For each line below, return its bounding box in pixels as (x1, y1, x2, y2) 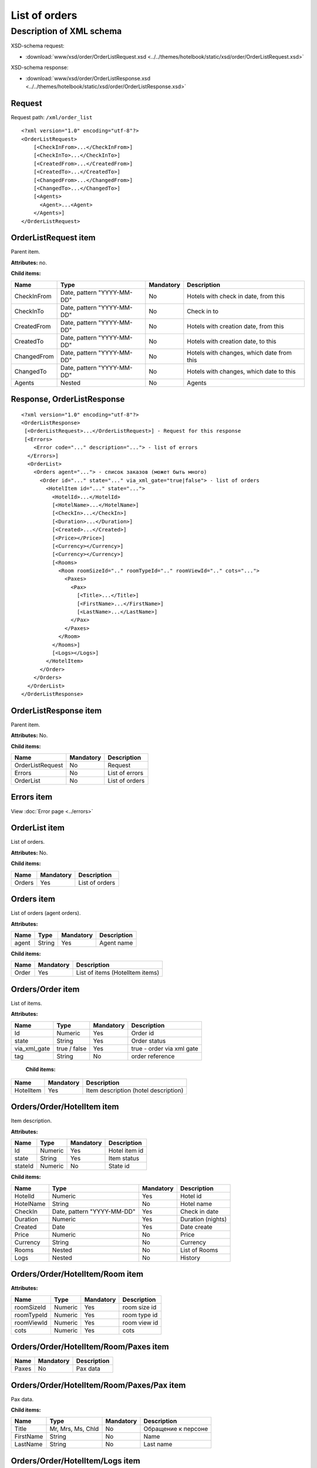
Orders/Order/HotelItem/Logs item (11, 1456, 140, 1466)
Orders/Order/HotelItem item (11, 1102, 119, 1112)
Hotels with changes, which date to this (187, 367, 296, 375)
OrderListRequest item (11, 233, 96, 243)
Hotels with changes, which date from (187, 348, 292, 356)
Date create (180, 1223, 213, 1231)
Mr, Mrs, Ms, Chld (49, 1425, 99, 1433)
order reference (131, 1052, 175, 1060)
